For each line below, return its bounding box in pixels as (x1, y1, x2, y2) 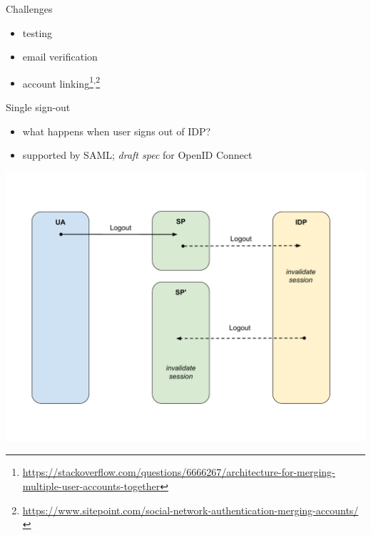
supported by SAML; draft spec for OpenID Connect (22, 147, 253, 162)
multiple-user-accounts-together (22, 479, 161, 493)
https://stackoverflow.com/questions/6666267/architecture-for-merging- (22, 464, 335, 479)
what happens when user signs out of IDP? (22, 123, 211, 138)
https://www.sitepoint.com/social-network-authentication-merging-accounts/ (22, 502, 359, 517)
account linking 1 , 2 (22, 73, 101, 90)
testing (22, 25, 53, 40)
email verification (22, 49, 98, 64)
